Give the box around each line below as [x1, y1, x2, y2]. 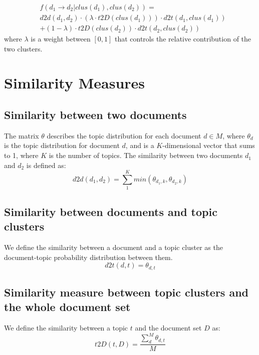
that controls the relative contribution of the [114, 33, 251, 44]
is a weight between [31, 33, 91, 44]
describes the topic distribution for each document [47, 130, 201, 140]
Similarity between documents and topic [4, 203, 217, 219]
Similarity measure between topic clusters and [4, 284, 249, 299]
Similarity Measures [4, 72, 145, 93]
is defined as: [26, 159, 66, 170]
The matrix [4, 130, 39, 140]
